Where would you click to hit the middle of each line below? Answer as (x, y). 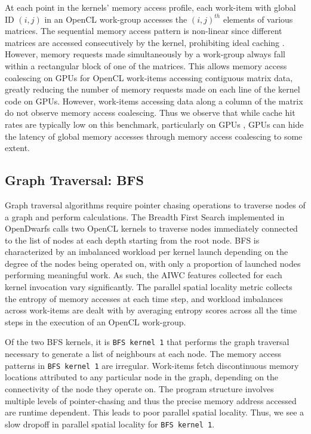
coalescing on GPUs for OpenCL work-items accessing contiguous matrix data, (149, 77)
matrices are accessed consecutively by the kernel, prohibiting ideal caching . (145, 42)
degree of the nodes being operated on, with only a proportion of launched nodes (153, 263)
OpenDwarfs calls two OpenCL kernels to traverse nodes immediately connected (151, 228)
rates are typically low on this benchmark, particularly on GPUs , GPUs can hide (154, 124)
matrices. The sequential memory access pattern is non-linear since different (144, 31)
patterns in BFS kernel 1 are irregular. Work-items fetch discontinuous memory (152, 365)
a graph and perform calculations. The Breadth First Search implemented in (145, 216)
